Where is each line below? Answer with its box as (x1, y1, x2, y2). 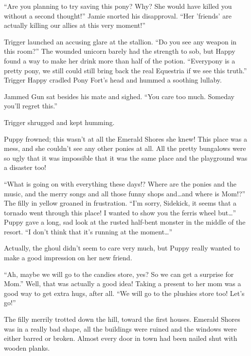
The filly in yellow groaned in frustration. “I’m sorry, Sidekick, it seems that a (4, 198, 237, 208)
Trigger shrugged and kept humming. (4, 117, 115, 127)
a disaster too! (4, 162, 46, 172)
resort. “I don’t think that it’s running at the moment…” (4, 226, 173, 236)
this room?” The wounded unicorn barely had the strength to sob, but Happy (4, 46, 235, 56)
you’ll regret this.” (4, 101, 57, 111)
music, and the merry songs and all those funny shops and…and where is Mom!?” (4, 188, 246, 198)
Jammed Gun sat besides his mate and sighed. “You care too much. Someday (4, 91, 234, 101)
